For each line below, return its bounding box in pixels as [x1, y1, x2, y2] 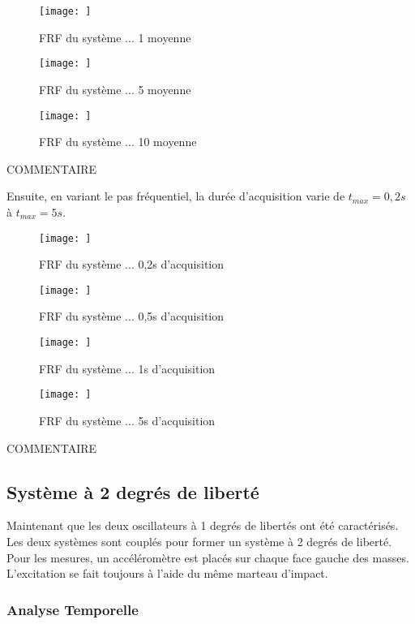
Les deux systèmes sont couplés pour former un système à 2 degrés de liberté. [6, 532, 392, 549]
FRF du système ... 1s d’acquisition [39, 359, 216, 377]
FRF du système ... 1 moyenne [39, 28, 191, 45]
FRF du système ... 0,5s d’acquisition [39, 308, 225, 325]
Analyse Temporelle [6, 599, 139, 619]
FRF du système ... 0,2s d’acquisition [39, 256, 225, 273]
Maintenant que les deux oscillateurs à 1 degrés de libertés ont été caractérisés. [6, 517, 399, 534]
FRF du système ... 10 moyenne [39, 133, 197, 150]
